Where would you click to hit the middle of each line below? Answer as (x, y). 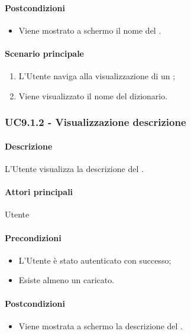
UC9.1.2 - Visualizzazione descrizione (96, 122)
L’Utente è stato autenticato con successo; (95, 260)
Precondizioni (33, 237)
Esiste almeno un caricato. (67, 280)
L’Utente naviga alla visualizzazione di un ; (97, 76)
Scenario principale (44, 53)
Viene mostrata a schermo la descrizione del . (101, 325)
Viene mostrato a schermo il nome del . (90, 30)
